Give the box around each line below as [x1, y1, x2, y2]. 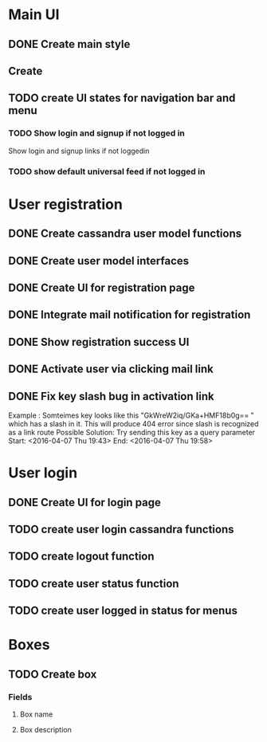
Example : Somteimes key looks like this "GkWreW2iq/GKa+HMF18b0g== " [8, 410, 255, 420]
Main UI [8, 6, 60, 24]
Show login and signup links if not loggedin [8, 146, 150, 155]
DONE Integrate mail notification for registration [8, 308, 251, 322]
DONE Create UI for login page [8, 496, 162, 509]
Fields [8, 691, 33, 702]
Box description [19, 724, 72, 734]
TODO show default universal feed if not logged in [8, 166, 206, 177]
